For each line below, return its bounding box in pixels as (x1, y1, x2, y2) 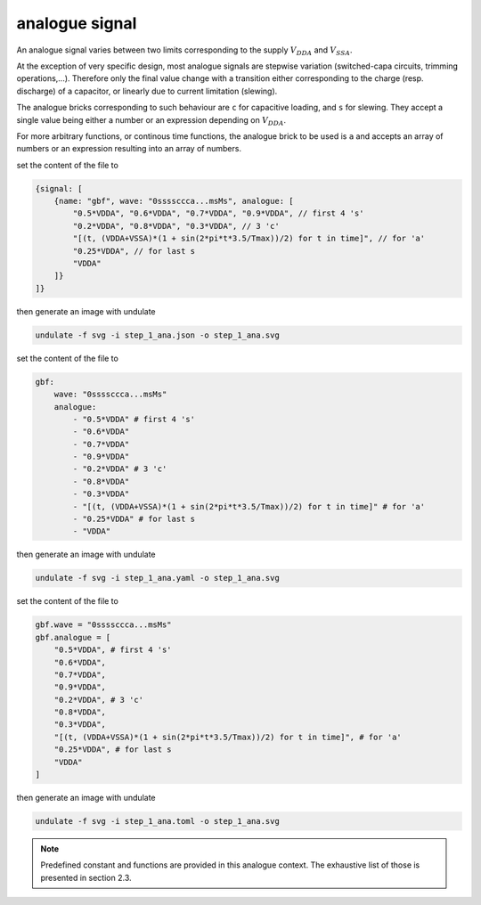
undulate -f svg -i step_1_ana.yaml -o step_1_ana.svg (35, 573, 280, 583)
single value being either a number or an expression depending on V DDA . (16, 114, 287, 127)
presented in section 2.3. (40, 872, 132, 883)
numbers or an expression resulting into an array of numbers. (16, 143, 242, 154)
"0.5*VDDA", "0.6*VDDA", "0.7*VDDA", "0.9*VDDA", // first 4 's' (72, 208, 364, 218)
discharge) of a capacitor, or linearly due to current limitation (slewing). (16, 86, 278, 96)
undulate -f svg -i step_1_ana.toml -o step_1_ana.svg (35, 816, 280, 826)
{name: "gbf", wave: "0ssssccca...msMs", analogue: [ (53, 196, 294, 207)
